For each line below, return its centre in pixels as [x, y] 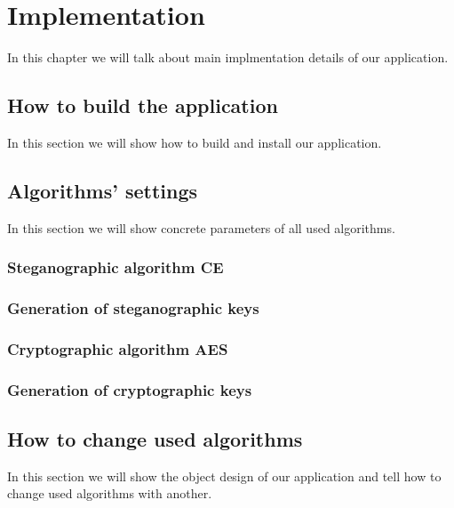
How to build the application [143, 105]
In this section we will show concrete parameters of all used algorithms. [201, 227]
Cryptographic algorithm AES [118, 348]
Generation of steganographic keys [133, 308]
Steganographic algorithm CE [115, 267]
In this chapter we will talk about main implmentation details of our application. [228, 57]
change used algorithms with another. [110, 493]
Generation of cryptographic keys [130, 389]
